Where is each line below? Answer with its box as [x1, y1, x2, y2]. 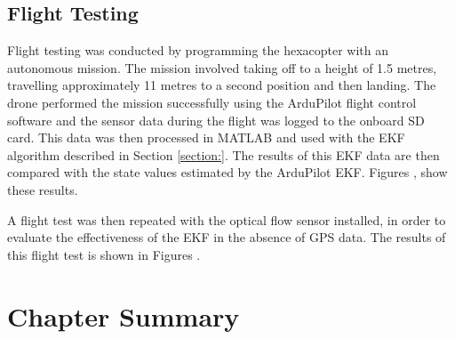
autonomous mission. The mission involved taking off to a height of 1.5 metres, [7, 58, 437, 77]
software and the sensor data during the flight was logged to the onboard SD [7, 110, 425, 129]
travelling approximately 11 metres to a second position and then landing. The [7, 76, 436, 94]
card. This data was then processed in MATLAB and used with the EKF [7, 128, 405, 147]
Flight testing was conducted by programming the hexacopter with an [7, 41, 389, 60]
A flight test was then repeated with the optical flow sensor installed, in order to [7, 210, 446, 229]
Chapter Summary [7, 297, 240, 334]
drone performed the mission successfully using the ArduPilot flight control [7, 93, 417, 111]
